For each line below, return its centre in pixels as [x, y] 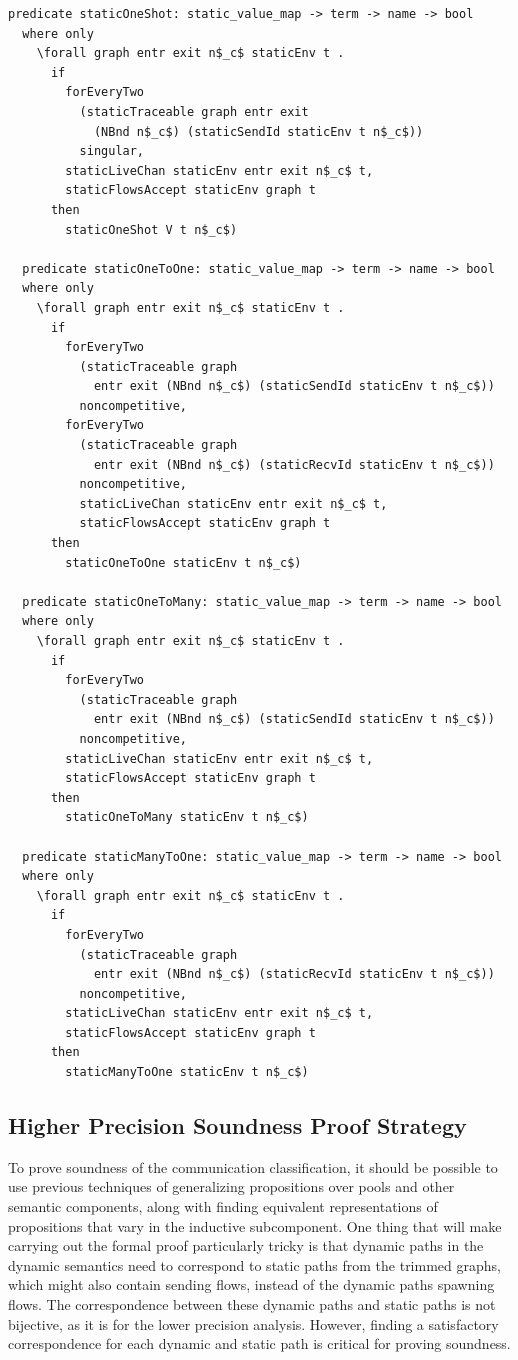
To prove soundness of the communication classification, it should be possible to [253, 1166]
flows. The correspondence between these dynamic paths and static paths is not [252, 1304]
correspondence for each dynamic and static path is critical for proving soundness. [259, 1343]
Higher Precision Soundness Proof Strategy [237, 1125]
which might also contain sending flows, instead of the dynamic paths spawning [251, 1284]
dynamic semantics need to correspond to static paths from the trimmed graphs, [254, 1264]
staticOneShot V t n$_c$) [151, 229]
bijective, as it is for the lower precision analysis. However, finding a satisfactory [253, 1323]
